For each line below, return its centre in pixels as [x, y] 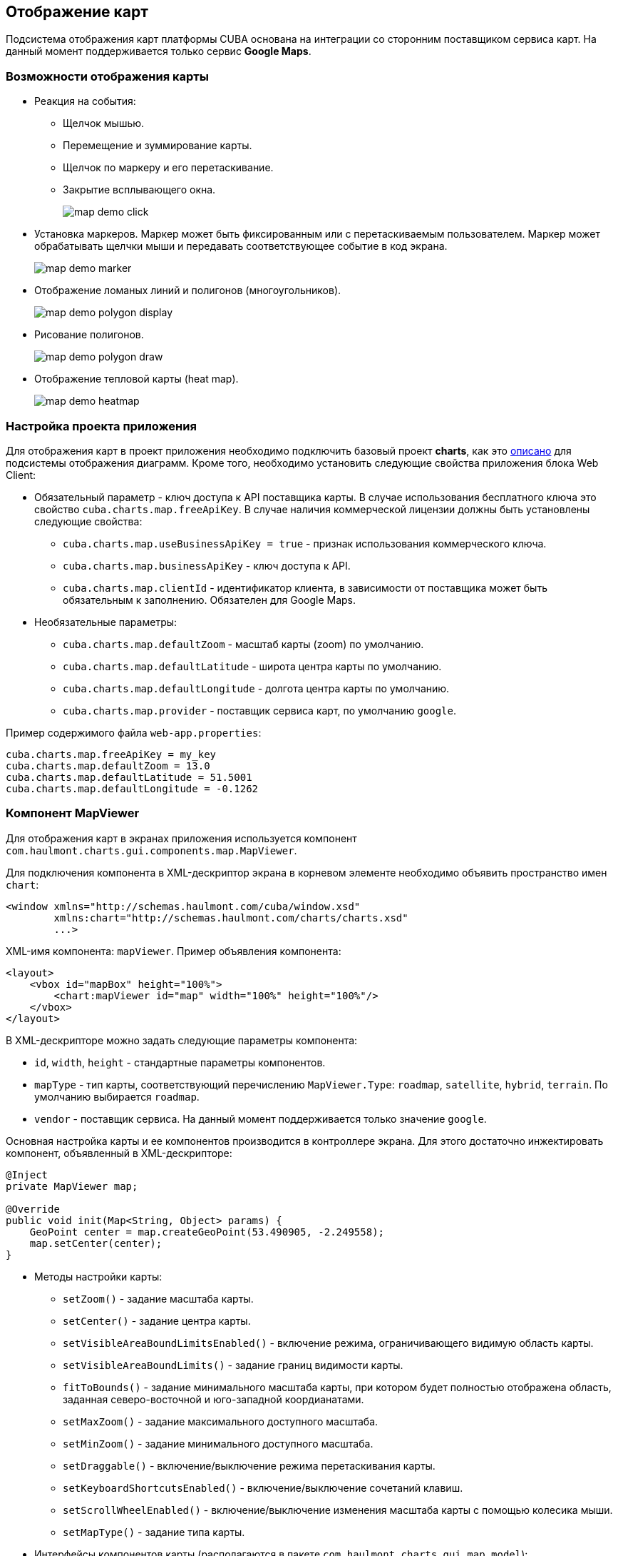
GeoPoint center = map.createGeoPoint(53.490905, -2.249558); [207, 1232]
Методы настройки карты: [98, 1276]
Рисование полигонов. [89, 335]
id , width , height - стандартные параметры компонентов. [180, 1062]
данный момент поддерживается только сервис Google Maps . [159, 51]
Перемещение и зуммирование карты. [158, 146]
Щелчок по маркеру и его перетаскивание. [168, 168]
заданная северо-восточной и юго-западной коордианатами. [213, 1399]
